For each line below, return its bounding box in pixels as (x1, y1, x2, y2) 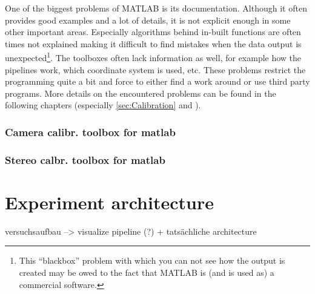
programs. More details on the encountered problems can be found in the (5, 87, 276, 99)
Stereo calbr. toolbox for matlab (5, 152, 165, 167)
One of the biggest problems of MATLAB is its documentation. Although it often (5, 2, 307, 14)
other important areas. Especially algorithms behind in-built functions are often (5, 25, 301, 38)
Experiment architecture (5, 189, 214, 214)
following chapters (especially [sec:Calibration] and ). (5, 99, 201, 111)
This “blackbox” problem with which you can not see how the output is (19, 254, 285, 267)
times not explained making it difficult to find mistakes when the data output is (5, 37, 302, 50)
